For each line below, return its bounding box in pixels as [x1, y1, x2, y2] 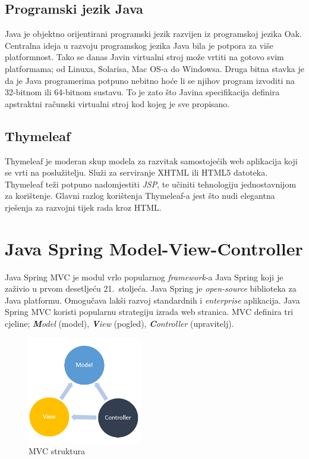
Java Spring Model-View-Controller [5, 236, 303, 260]
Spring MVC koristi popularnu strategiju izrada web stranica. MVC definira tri [5, 305, 294, 318]
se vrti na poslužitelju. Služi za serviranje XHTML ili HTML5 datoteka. [5, 166, 268, 179]
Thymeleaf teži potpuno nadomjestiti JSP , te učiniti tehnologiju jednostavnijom [5, 177, 297, 190]
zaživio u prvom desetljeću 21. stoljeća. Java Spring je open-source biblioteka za [5, 282, 297, 295]
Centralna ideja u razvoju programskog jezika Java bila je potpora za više [5, 39, 273, 51]
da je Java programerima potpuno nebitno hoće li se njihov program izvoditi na [5, 74, 295, 86]
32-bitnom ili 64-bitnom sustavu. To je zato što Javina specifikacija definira [5, 86, 280, 98]
